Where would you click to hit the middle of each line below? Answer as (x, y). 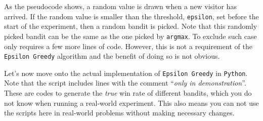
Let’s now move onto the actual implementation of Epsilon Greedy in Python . (126, 73)
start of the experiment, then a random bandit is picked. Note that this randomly (131, 26)
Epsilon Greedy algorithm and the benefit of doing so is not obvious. (112, 56)
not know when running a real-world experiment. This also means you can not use (131, 103)
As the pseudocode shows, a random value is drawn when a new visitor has (120, 6)
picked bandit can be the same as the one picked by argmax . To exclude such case (130, 36)
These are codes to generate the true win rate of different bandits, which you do (128, 93)
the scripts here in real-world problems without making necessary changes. (119, 113)
